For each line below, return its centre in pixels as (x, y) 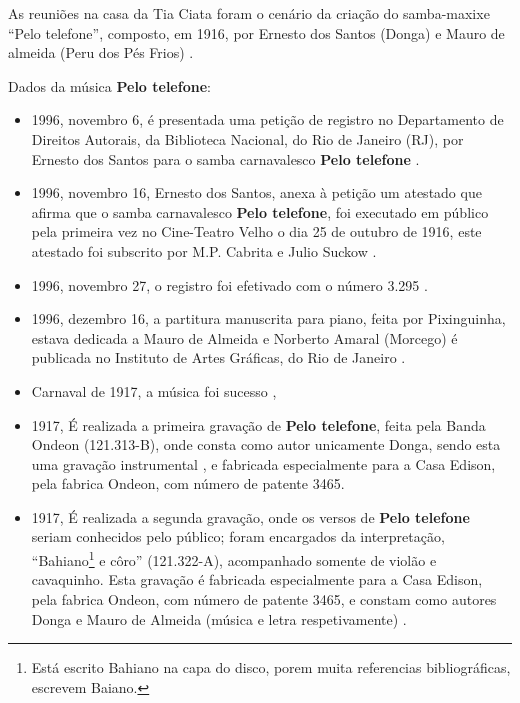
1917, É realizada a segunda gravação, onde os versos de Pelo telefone (250, 516)
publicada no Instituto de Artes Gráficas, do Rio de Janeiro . (218, 357)
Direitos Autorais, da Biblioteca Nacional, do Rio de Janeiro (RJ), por (247, 138)
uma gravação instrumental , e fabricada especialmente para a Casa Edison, (263, 463)
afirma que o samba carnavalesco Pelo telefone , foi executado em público (260, 211)
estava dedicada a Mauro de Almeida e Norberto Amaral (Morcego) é (244, 337)
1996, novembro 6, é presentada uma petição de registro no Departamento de (267, 119)
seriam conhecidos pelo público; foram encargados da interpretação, (238, 536)
